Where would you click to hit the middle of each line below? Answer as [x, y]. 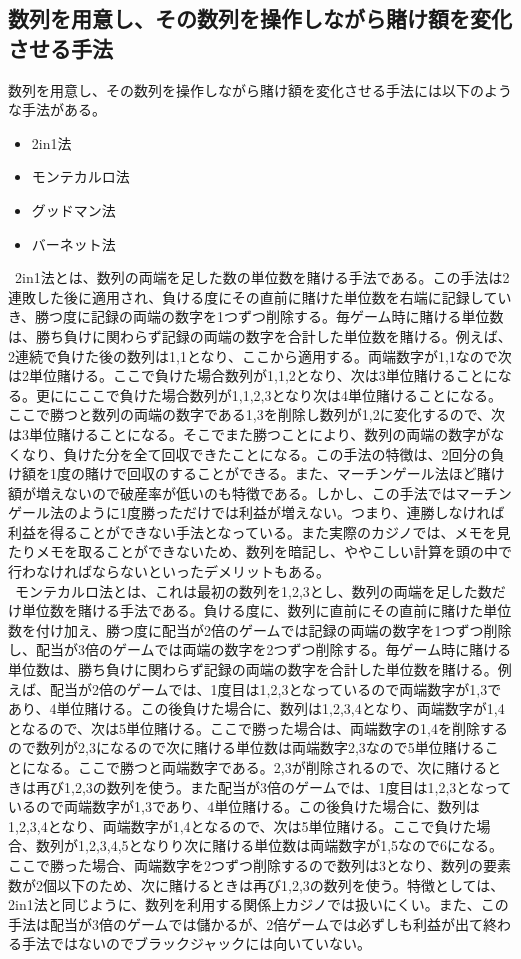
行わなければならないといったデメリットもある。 [169, 571]
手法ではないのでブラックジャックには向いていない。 [196, 943]
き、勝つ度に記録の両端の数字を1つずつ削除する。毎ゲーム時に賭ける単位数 [256, 316]
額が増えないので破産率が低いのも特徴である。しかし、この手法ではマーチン [260, 492]
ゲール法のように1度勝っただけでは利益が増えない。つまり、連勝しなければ [256, 512]
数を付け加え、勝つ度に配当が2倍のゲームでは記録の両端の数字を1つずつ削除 [260, 629]
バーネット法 [73, 243]
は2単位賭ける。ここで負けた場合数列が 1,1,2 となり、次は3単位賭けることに [253, 375]
